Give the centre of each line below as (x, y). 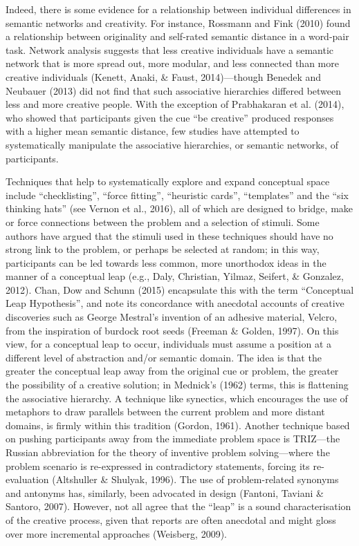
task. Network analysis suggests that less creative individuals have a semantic (170, 49)
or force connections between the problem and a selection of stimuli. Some (163, 222)
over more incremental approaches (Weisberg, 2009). (116, 533)
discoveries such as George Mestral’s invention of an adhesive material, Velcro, (172, 317)
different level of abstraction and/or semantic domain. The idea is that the (164, 357)
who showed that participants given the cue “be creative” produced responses (170, 117)
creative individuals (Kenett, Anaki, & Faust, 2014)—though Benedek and (164, 76)
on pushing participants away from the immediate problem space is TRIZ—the (173, 439)
